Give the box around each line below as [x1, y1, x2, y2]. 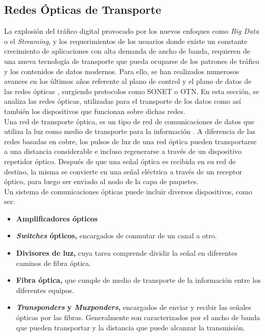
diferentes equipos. [16, 284, 74, 295]
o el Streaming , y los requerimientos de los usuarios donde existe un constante [4, 35, 248, 46]
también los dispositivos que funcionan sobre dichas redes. [4, 105, 185, 116]
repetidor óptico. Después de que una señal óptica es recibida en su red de [4, 155, 236, 166]
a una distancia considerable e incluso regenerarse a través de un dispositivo [4, 146, 242, 156]
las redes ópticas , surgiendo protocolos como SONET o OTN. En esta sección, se [4, 85, 259, 96]
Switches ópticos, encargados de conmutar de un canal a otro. [16, 230, 217, 241]
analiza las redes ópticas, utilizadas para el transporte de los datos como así [4, 96, 241, 106]
